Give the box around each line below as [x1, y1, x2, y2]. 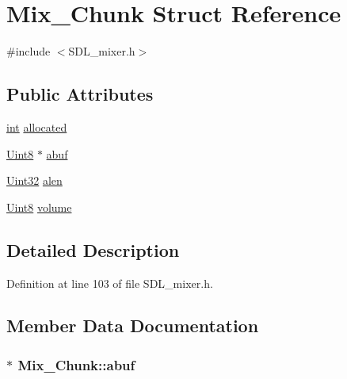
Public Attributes [6, 82, 154, 106]
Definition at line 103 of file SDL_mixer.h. [6, 274, 213, 291]
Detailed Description [6, 237, 180, 262]
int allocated [6, 118, 67, 135]
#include [6, 43, 51, 59]
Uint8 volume [6, 198, 72, 215]
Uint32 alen [6, 172, 63, 189]
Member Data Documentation [6, 313, 259, 338]
